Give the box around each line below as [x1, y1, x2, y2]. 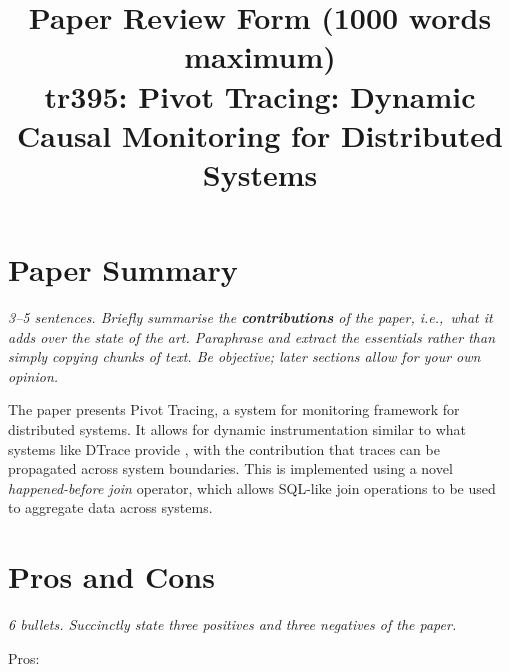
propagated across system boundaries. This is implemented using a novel [8, 458, 453, 479]
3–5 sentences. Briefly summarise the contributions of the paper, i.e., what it [8, 307, 493, 328]
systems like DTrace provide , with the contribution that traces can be [8, 438, 440, 459]
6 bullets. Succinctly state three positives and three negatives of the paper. [8, 614, 457, 635]
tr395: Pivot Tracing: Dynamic [44, 75, 476, 116]
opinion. [8, 365, 59, 386]
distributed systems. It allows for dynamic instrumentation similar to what [8, 419, 467, 440]
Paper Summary [8, 249, 238, 290]
